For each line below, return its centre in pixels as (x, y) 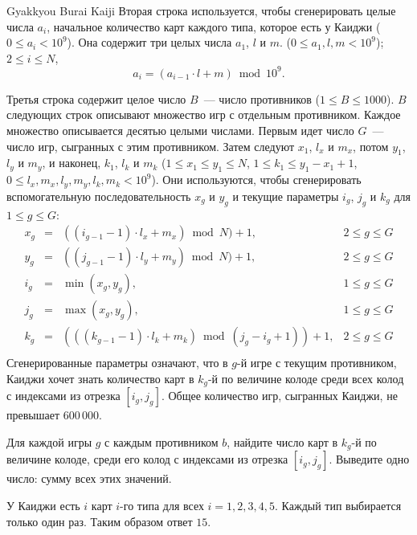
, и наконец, (72, 163)
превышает (33, 415)
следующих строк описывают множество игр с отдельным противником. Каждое (204, 114)
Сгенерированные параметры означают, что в (117, 363)
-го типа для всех (162, 505)
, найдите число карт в (282, 441)
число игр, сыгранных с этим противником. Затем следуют (151, 146)
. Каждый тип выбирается (338, 505)
